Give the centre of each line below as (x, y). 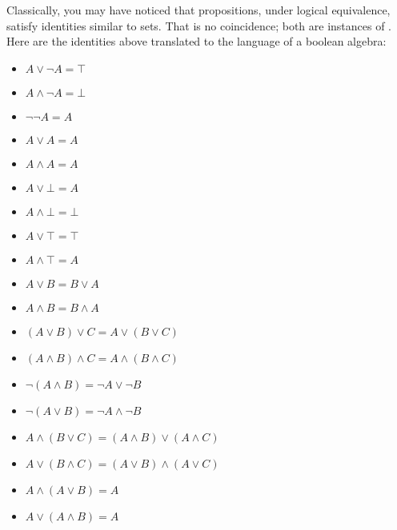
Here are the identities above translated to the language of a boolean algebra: (196, 41)
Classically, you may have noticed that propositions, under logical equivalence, (198, 10)
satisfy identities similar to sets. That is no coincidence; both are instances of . (199, 25)
